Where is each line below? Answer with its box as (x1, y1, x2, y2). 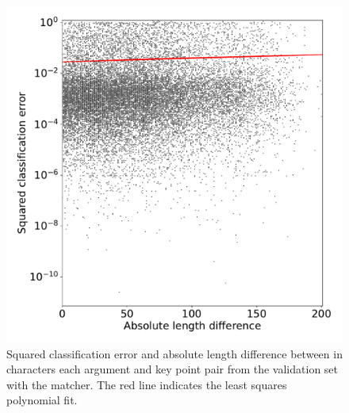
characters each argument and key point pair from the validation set (6, 361, 339, 377)
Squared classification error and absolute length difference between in (6, 345, 343, 361)
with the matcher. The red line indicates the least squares (6, 376, 287, 392)
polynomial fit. (6, 392, 78, 408)
